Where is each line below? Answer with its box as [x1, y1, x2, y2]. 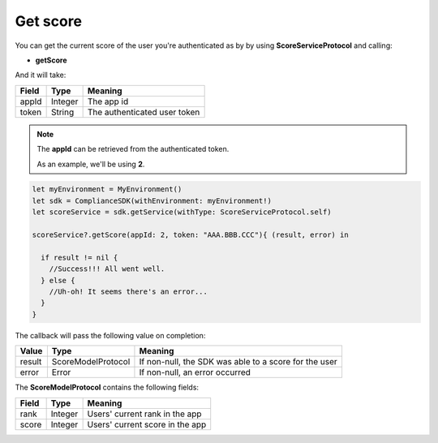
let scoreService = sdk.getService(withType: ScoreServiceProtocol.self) [32, 208, 332, 217]
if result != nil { [41, 252, 118, 262]
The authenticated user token [87, 106, 200, 118]
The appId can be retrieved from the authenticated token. [36, 144, 230, 154]
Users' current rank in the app [87, 408, 202, 419]
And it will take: [15, 70, 67, 80]
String [50, 106, 75, 118]
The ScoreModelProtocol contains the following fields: [15, 382, 199, 393]
